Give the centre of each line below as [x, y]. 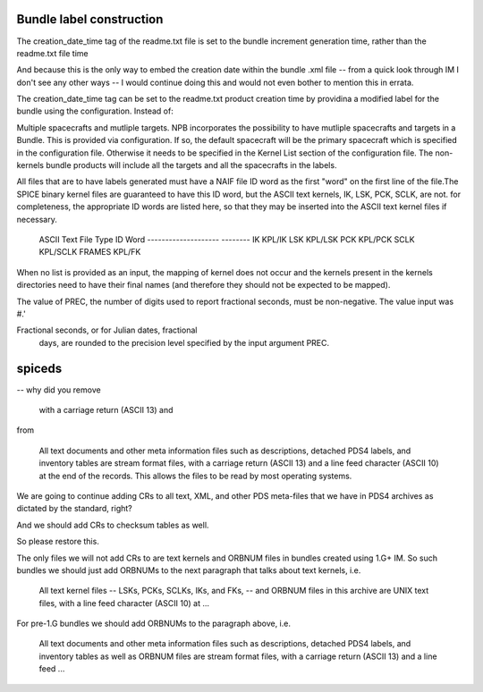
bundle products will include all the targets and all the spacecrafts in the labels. [191, 165]
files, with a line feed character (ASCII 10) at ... [124, 603]
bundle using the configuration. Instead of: [95, 111]
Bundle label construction [90, 19]
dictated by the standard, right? [75, 509]
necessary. [37, 219]
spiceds [39, 368]
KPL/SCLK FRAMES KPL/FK [90, 252]
